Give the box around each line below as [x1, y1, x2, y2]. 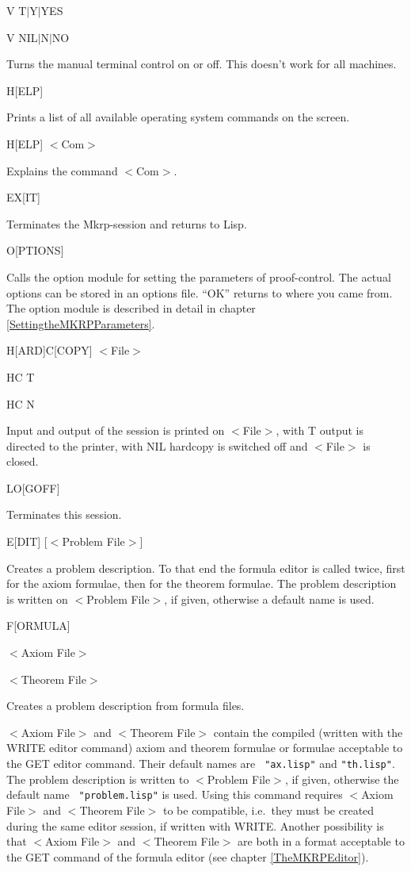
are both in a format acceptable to [238, 833, 405, 850]
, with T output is [276, 422, 363, 439]
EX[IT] [6, 189, 40, 205]
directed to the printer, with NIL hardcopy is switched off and [6, 437, 308, 454]
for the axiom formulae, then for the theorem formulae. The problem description [6, 575, 397, 592]
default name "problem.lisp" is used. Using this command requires [6, 786, 343, 803]
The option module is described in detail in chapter [6, 300, 256, 317]
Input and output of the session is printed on [6, 422, 225, 439]
